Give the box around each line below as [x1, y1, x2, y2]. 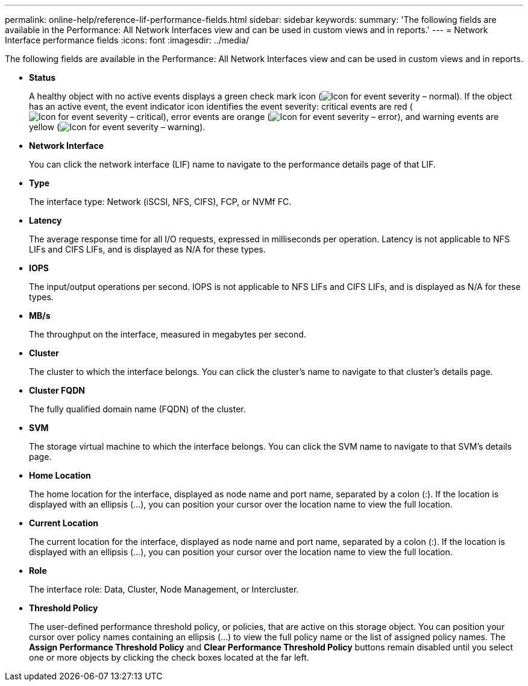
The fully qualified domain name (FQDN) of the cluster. [29, 404, 246, 414]
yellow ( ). [29, 122, 206, 132]
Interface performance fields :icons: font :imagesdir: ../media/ [5, 35, 250, 45]
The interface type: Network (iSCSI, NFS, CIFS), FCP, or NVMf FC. [29, 197, 292, 207]
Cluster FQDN [29, 385, 85, 395]
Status [29, 72, 56, 83]
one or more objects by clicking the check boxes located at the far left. [29, 652, 309, 662]
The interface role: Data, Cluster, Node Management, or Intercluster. [29, 584, 299, 594]
